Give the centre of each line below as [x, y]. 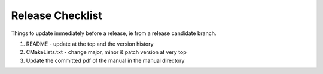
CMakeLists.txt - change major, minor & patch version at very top [106, 52]
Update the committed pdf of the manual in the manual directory [105, 60]
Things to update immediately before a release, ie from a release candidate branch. [114, 33]
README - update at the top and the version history [90, 44]
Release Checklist [57, 15]
